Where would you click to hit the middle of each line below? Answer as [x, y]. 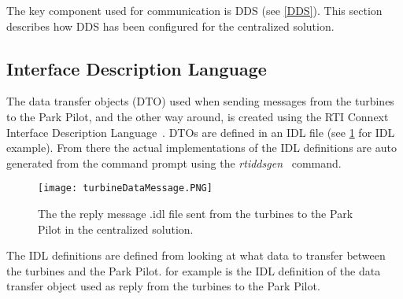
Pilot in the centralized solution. [116, 229]
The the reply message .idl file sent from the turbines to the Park [196, 214]
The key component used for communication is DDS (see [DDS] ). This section [194, 10]
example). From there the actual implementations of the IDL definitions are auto [201, 148]
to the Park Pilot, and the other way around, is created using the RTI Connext [198, 116]
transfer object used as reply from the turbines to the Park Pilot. [163, 286]
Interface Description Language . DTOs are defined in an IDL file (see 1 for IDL [201, 132]
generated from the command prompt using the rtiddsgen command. [174, 162]
